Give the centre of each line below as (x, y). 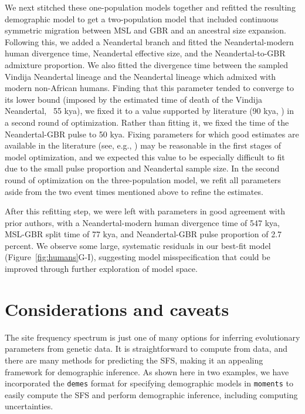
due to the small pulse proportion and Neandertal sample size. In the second (142, 168)
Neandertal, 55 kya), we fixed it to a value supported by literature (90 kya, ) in (149, 111)
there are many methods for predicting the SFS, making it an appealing (134, 360)
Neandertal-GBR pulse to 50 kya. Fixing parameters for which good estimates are (152, 134)
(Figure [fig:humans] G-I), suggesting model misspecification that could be (138, 257)
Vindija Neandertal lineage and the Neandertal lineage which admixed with (140, 76)
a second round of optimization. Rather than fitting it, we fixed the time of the (147, 122)
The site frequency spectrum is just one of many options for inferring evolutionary (152, 337)
